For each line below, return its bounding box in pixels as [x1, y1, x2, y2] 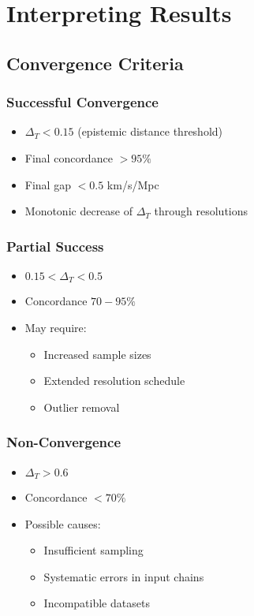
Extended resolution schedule [43, 372, 185, 389]
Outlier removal [43, 398, 120, 415]
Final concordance [24, 149, 113, 166]
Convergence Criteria [6, 50, 184, 75]
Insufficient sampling [43, 542, 144, 558]
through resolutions [154, 203, 248, 219]
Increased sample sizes [43, 345, 151, 362]
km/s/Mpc [106, 176, 159, 192]
